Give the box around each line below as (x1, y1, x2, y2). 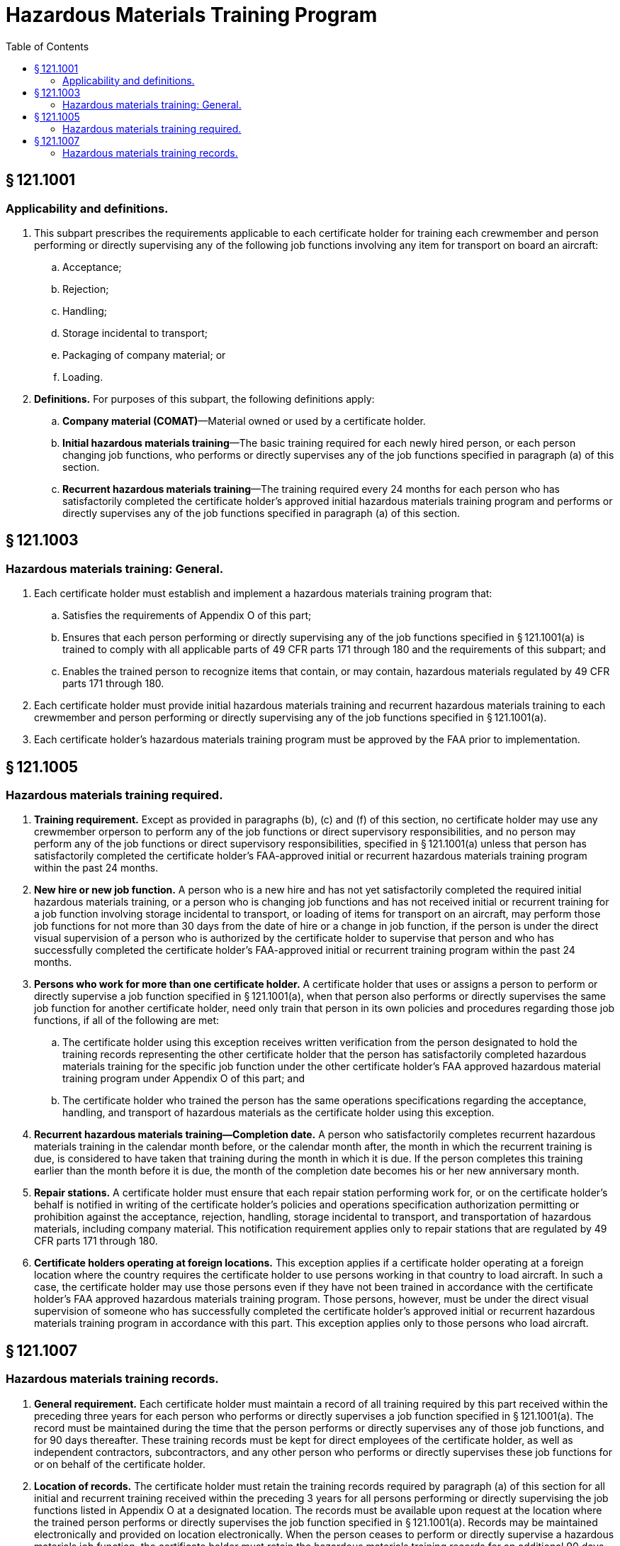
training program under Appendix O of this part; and (62, 1072, 305, 1085)
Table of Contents (6, 40, 89, 52)
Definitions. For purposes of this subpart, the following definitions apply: (34, 392, 375, 405)
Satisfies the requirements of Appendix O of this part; (62, 609, 312, 622)
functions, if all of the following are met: (34, 1014, 220, 1027)
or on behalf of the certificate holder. (34, 1457, 206, 1470)
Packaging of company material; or (62, 348, 226, 361)
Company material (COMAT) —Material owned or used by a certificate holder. (62, 414, 426, 427)
